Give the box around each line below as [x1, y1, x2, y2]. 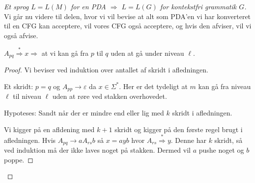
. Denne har [170, 135, 206, 145]
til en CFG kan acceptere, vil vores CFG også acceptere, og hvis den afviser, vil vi [4, 21, 252, 31]
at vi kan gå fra [41, 47, 89, 58]
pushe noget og [198, 145, 244, 155]
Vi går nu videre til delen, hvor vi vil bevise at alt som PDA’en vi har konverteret [4, 11, 251, 21]
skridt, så [214, 135, 243, 145]
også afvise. [4, 30, 38, 40]
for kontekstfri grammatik [160, 1, 237, 11]
